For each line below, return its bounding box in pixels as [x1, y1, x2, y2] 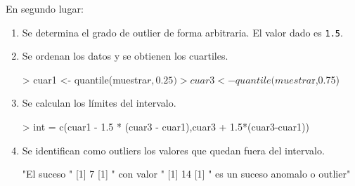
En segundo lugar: [6, 1, 84, 15]
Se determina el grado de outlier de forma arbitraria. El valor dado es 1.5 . [22, 25, 343, 39]
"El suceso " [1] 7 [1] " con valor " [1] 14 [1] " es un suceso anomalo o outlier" [22, 166, 351, 181]
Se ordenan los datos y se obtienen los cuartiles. [22, 48, 228, 63]
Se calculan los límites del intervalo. [22, 95, 176, 110]
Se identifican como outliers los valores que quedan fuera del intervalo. [22, 142, 325, 157]
